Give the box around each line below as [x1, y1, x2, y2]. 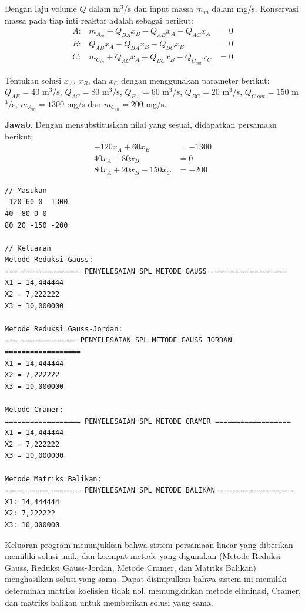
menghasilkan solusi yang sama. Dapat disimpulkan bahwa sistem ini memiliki [5, 573, 287, 585]
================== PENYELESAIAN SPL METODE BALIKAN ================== [5, 486, 295, 495]
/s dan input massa [123, 2, 193, 14]
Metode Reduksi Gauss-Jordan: [5, 324, 123, 333]
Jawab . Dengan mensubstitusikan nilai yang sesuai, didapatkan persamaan [5, 118, 277, 131]
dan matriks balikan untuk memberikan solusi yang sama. [5, 596, 213, 608]
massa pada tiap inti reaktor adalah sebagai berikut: [5, 14, 193, 26]
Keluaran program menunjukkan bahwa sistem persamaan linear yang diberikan [5, 538, 293, 550]
